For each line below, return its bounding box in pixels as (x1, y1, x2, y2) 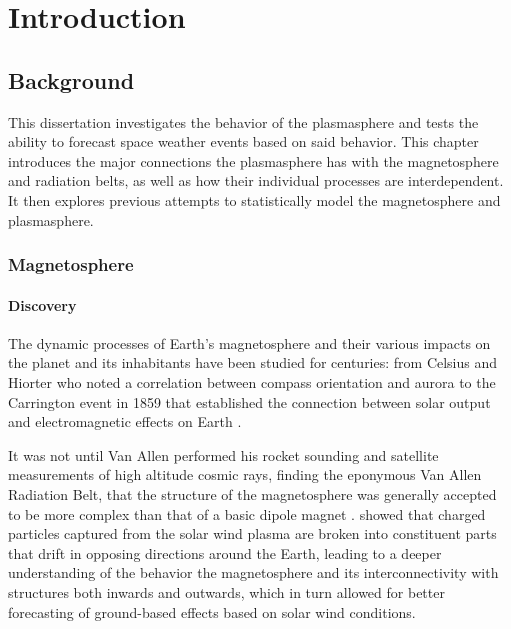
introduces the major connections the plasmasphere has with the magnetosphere (8, 150, 499, 171)
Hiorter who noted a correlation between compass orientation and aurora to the (8, 371, 496, 392)
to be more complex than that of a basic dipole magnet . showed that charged (8, 503, 486, 524)
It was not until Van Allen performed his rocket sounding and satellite (8, 444, 439, 465)
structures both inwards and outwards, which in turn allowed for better (8, 581, 445, 602)
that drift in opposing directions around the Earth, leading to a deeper (8, 542, 442, 563)
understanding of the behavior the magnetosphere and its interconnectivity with (8, 562, 499, 583)
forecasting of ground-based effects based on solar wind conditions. (8, 601, 416, 622)
